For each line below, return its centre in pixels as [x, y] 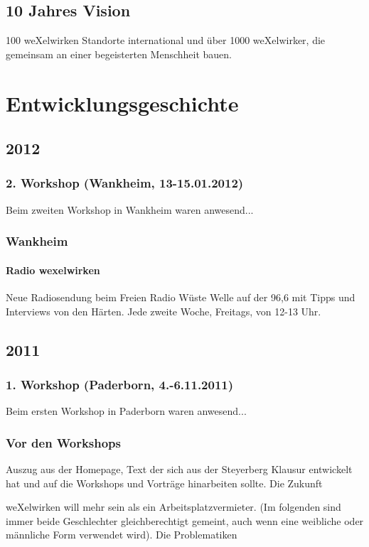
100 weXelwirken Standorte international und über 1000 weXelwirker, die [166, 40]
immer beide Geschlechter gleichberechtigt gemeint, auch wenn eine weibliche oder [185, 520]
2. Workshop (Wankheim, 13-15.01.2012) [125, 183]
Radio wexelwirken [53, 270]
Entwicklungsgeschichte [122, 103]
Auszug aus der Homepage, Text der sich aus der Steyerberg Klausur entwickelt [179, 469]
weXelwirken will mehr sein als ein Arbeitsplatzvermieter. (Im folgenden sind [173, 507]
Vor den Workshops [64, 442]
